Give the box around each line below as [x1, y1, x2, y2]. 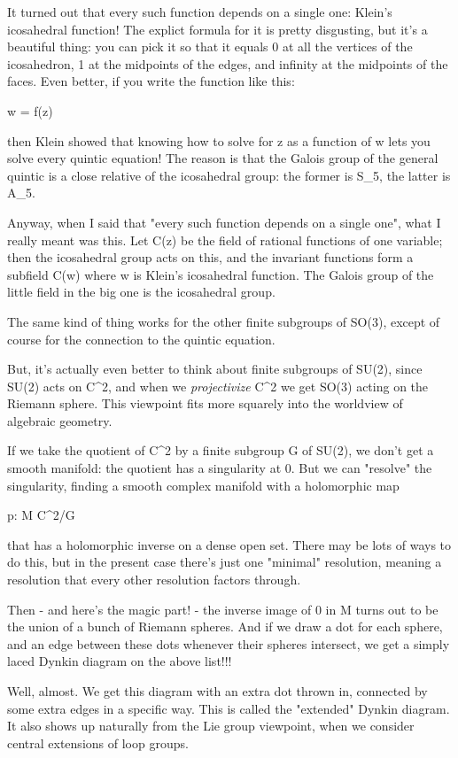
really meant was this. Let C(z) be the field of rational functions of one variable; [7, 230, 443, 249]
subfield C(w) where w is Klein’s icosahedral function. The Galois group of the [7, 265, 434, 283]
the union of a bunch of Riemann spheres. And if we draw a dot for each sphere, [7, 617, 443, 636]
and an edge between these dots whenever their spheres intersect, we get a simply [7, 634, 450, 653]
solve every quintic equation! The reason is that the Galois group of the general [7, 149, 439, 167]
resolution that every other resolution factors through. [7, 570, 301, 589]
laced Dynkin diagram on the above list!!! [7, 652, 232, 670]
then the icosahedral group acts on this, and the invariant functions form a [7, 248, 414, 267]
